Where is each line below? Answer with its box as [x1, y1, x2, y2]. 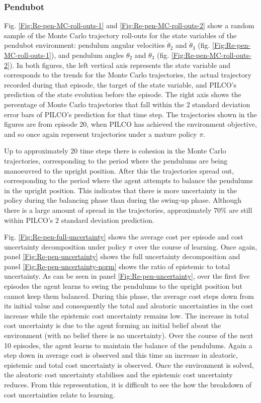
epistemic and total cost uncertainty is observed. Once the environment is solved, [4, 359, 254, 370]
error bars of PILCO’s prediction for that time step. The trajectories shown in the [4, 109, 257, 119]
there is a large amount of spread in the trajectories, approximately [4, 204, 212, 215]
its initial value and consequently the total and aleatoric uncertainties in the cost [4, 300, 253, 311]
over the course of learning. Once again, [135, 241, 257, 252]
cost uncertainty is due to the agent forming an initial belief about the [4, 320, 221, 331]
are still [229, 204, 252, 215]
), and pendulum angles [51, 50, 124, 60]
